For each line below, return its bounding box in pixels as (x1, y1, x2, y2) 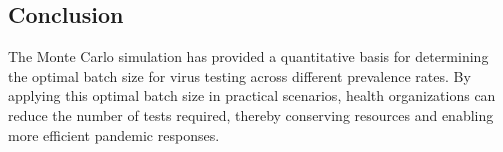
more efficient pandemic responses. (8, 124, 220, 145)
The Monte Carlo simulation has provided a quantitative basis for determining (8, 46, 489, 67)
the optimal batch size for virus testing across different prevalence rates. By (8, 65, 471, 86)
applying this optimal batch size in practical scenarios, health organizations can (8, 85, 496, 106)
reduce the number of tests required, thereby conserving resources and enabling (8, 104, 494, 125)
